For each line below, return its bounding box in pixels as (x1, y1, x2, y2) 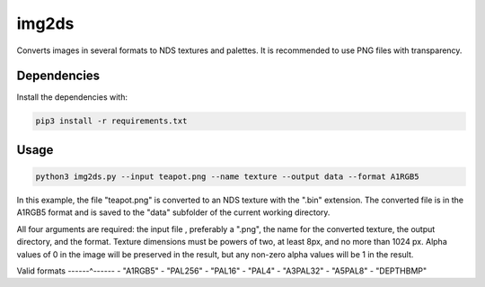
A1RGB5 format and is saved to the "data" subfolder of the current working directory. (16, 207, 331, 218)
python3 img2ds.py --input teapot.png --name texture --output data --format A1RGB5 (35, 172, 419, 182)
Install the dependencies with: (16, 92, 128, 103)
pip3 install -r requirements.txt (35, 116, 188, 126)
